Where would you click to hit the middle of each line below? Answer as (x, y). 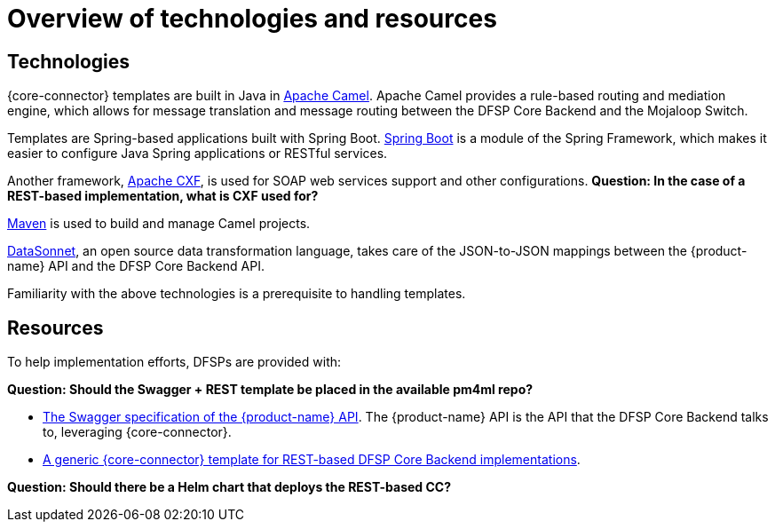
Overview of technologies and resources (252, 19)
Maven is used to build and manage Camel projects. (159, 224)
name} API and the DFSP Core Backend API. (136, 266)
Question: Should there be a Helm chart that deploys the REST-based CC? (229, 487)
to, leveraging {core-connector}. (137, 432)
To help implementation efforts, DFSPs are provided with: (174, 362)
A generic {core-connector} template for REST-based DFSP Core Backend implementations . (312, 460)
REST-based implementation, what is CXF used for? (163, 196)
